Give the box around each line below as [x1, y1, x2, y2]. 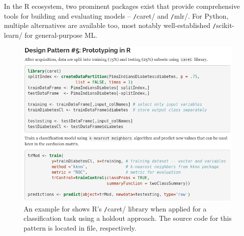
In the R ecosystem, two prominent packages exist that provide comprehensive [4, 1, 240, 11]
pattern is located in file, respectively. [24, 222, 136, 233]
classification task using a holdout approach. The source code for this [24, 213, 232, 223]
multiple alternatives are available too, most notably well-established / [4, 20, 217, 30]
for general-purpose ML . [25, 29, 97, 40]
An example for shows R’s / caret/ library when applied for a [24, 203, 207, 213]
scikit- [216, 20, 235, 30]
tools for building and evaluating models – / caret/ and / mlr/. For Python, [4, 10, 229, 21]
